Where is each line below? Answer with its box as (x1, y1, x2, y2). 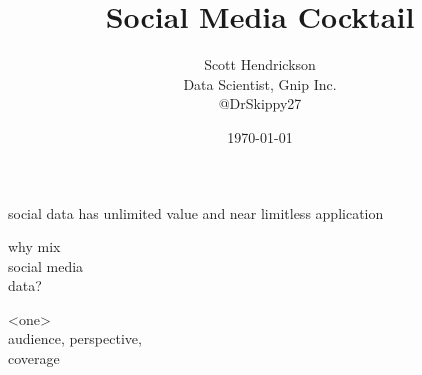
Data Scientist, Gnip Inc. (183, 73, 337, 94)
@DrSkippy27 (218, 93, 302, 114)
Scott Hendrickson (204, 54, 316, 75)
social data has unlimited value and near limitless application (8, 202, 384, 223)
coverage (8, 348, 60, 369)
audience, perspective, (8, 328, 142, 349)
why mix (8, 236, 61, 257)
